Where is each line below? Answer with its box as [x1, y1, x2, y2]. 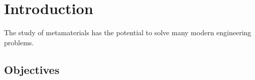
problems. [4, 37, 34, 47]
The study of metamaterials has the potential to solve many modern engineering [4, 27, 251, 38]
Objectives [4, 61, 60, 77]
